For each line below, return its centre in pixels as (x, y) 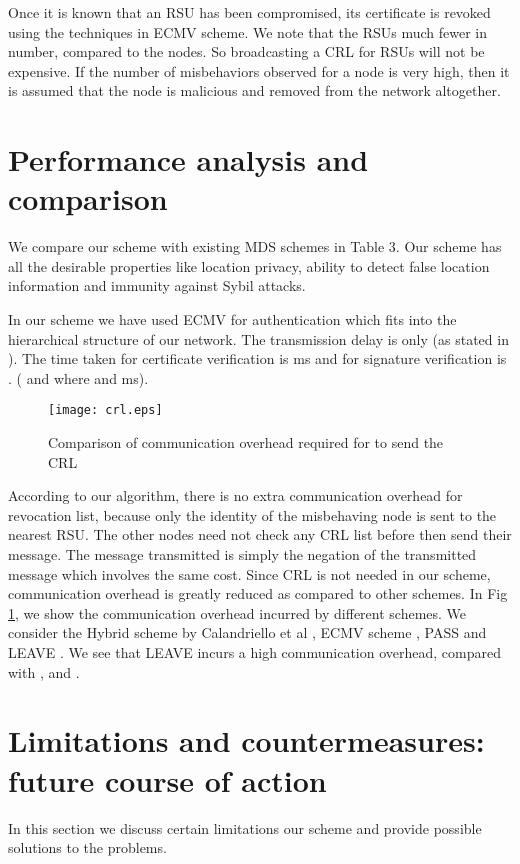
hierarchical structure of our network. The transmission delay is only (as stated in (258, 338)
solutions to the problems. (87, 847)
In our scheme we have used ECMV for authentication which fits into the (232, 319)
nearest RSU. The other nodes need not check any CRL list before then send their (260, 534)
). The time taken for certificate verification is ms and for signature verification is (257, 358)
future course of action (167, 779)
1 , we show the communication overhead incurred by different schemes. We (237, 612)
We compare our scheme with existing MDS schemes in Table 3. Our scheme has (255, 246)
